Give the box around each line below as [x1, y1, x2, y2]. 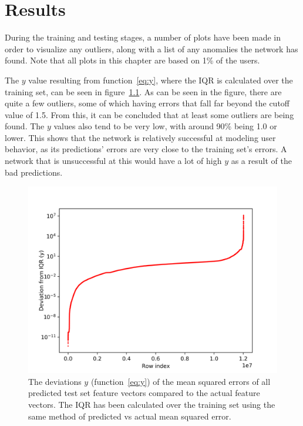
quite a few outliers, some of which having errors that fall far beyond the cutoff [5, 97, 289, 109]
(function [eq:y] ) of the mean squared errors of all [90, 375, 271, 387]
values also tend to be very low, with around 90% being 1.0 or [53, 120, 277, 132]
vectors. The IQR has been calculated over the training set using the [28, 398, 275, 411]
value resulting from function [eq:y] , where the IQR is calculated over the [28, 73, 293, 86]
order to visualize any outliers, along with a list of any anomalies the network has [5, 42, 298, 55]
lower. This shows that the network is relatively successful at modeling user [5, 131, 276, 143]
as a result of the [231, 155, 292, 167]
